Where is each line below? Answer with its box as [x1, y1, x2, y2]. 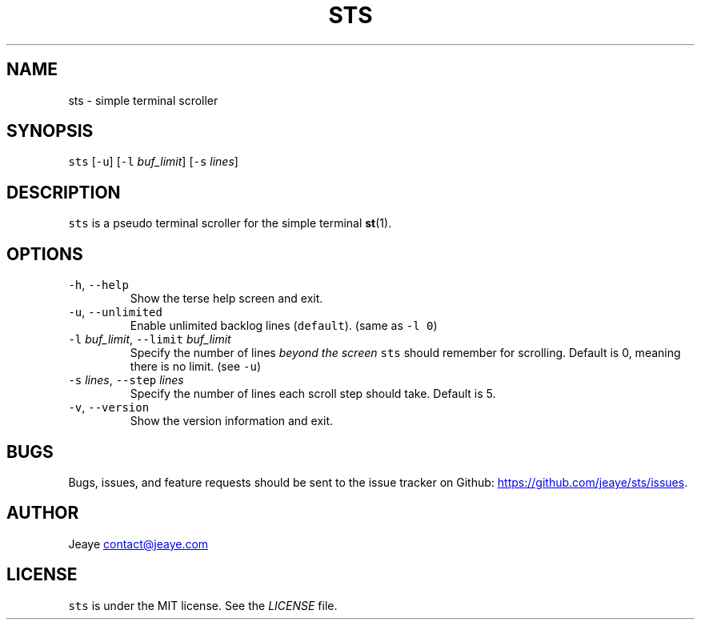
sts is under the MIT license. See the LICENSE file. [68, 598, 338, 612]
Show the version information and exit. [130, 414, 334, 428]
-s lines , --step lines [68, 373, 184, 387]
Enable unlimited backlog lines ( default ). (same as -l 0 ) [130, 319, 438, 333]
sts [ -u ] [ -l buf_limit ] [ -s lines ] [68, 154, 238, 169]
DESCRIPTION [6, 182, 121, 203]
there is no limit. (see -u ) [130, 359, 261, 374]
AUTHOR [6, 503, 79, 524]
